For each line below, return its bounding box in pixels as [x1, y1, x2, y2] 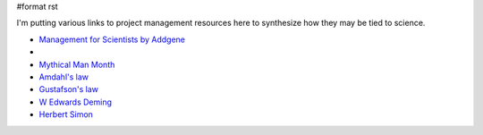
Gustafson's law [38, 84, 98, 95]
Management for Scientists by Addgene [38, 34, 186, 45]
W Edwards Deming [38, 97, 112, 107]
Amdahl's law [38, 72, 89, 82]
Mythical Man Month [38, 59, 115, 70]
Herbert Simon [38, 109, 94, 120]
